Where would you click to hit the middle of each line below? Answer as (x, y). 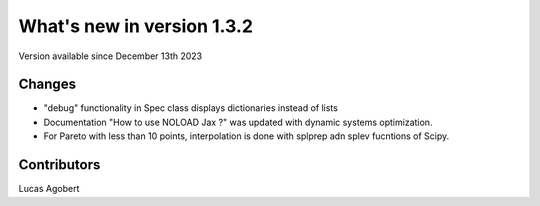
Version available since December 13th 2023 (110, 56)
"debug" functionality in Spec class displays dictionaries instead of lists (191, 108)
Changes (47, 84)
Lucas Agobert (49, 189)
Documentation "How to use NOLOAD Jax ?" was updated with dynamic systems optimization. (238, 122)
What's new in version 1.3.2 (136, 26)
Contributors (59, 165)
